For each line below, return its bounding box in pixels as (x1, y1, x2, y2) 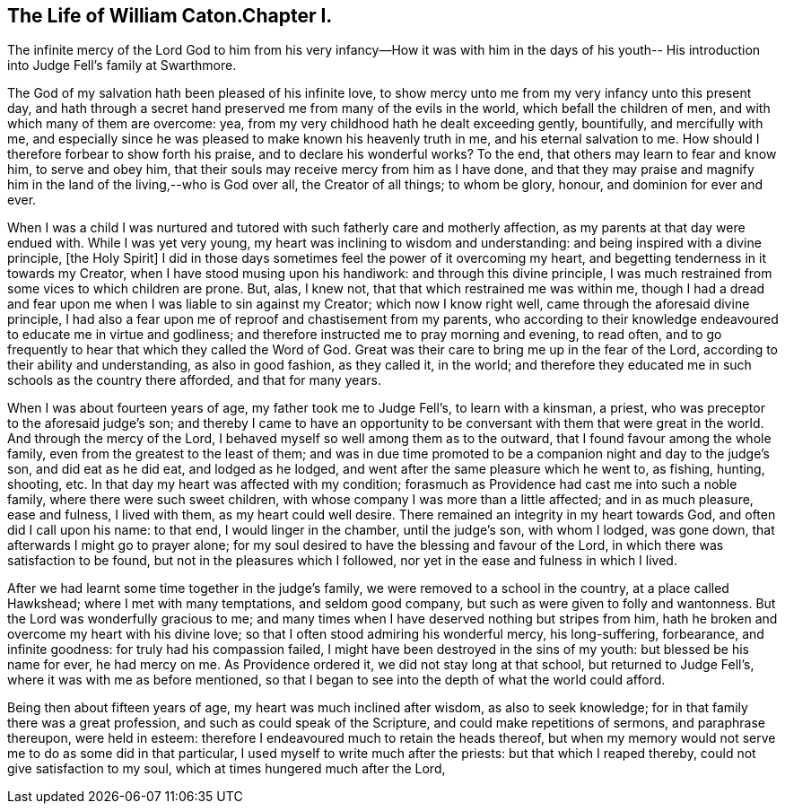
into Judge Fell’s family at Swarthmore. (7, 57, 237, 74)
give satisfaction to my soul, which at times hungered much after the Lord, (7, 761, 446, 777)
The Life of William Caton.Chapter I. (7, 4, 333, 27)
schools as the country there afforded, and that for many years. (7, 372, 381, 388)
